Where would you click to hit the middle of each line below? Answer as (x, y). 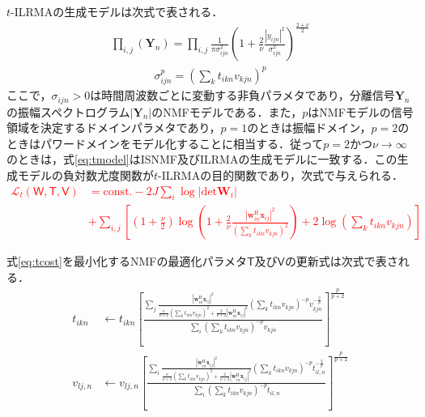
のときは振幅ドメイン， (309, 128)
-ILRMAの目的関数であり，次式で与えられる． (281, 174)
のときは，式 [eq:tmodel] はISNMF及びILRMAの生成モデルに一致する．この (202, 159)
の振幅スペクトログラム (68, 111)
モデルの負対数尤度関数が (85, 174)
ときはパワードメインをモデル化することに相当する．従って (165, 143)
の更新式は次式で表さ (341, 261)
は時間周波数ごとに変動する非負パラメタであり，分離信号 (242, 95)
